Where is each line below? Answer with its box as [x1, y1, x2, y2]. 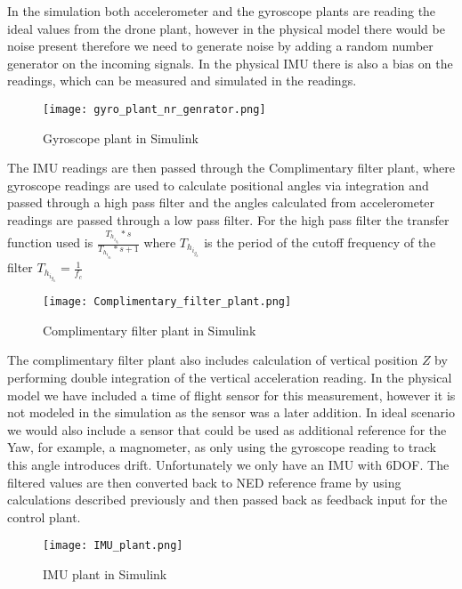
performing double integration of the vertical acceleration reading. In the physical [7, 368, 452, 387]
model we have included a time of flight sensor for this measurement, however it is [7, 385, 456, 404]
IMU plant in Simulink [43, 565, 167, 584]
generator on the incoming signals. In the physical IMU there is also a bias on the [7, 53, 453, 72]
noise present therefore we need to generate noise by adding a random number [7, 36, 434, 55]
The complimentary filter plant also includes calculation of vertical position [7, 351, 418, 369]
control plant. [7, 507, 81, 526]
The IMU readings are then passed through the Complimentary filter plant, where [7, 158, 455, 177]
